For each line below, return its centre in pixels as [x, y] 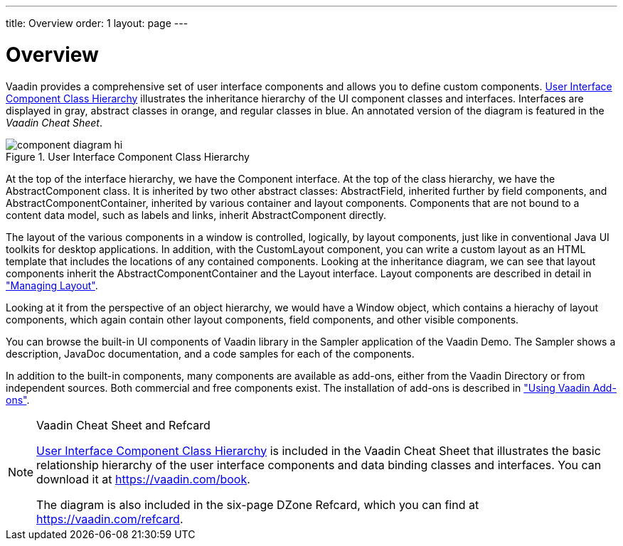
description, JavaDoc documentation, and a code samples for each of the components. [210, 353]
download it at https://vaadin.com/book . [143, 479]
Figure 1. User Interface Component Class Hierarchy [128, 156]
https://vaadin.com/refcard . [110, 519]
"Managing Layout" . [52, 285]
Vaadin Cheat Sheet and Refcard [123, 425]
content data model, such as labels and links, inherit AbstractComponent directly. [196, 215]
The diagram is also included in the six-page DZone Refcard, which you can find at [258, 504]
